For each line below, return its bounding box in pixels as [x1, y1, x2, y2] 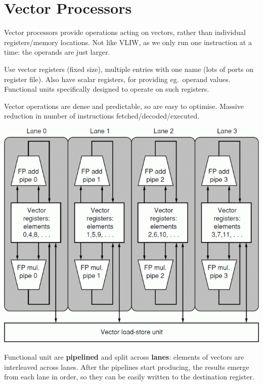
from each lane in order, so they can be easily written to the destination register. [4, 371, 254, 382]
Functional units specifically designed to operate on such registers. [4, 84, 209, 94]
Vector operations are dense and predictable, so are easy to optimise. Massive [4, 100, 244, 111]
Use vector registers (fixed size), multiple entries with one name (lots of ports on [4, 63, 254, 74]
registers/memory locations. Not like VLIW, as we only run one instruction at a [4, 36, 252, 47]
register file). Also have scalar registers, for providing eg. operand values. [4, 73, 231, 84]
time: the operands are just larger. [4, 47, 110, 57]
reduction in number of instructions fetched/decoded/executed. [4, 110, 200, 121]
